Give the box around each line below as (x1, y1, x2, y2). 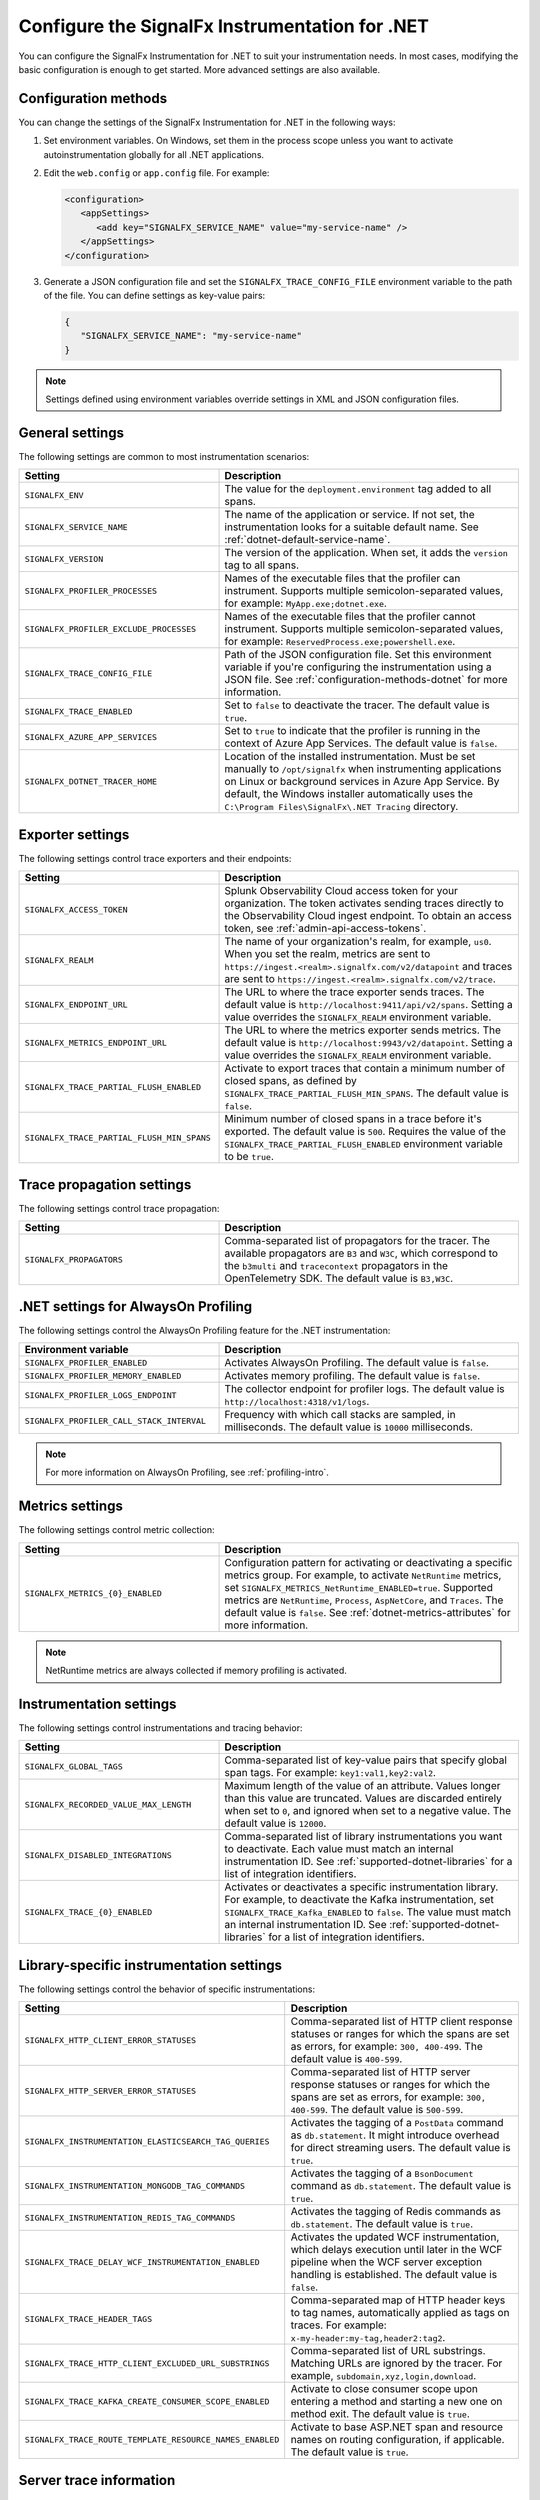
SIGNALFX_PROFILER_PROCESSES (24, 585, 158, 596)
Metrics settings (18, 1498, 124, 1515)
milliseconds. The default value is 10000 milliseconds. (224, 1420, 474, 1434)
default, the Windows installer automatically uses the (224, 787, 474, 801)
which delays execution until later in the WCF (290, 2243, 503, 2257)
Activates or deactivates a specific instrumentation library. (224, 1880, 499, 1894)
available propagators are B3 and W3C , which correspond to (224, 1246, 499, 1260)
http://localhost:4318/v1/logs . (224, 1395, 370, 1409)
